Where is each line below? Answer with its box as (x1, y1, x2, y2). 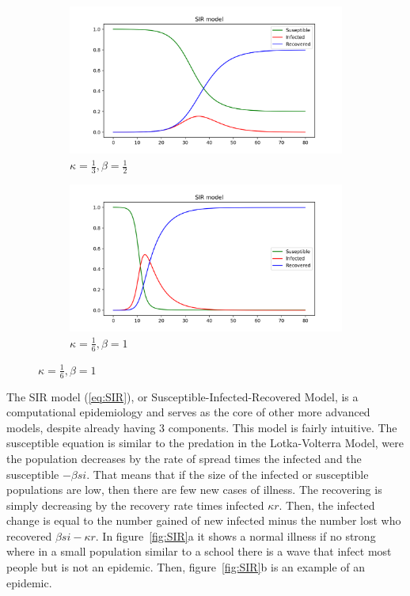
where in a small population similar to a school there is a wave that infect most (6, 543, 392, 560)
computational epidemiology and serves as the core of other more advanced (6, 404, 370, 420)
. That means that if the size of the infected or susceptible (86, 465, 369, 482)
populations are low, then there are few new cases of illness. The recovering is (6, 481, 382, 498)
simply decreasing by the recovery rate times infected (6, 496, 264, 513)
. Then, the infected (279, 496, 375, 513)
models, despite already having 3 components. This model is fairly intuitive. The (6, 419, 397, 435)
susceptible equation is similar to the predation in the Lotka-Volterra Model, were (6, 435, 404, 451)
